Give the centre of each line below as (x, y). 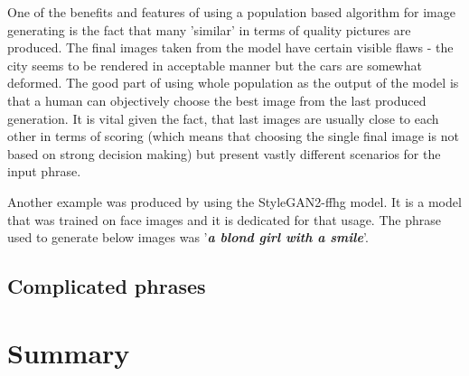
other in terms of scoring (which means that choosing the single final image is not (233, 136)
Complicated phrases (107, 286)
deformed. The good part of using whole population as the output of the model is (233, 83)
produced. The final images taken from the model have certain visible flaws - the (230, 47)
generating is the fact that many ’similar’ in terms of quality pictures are (209, 29)
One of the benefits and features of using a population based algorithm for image (231, 12)
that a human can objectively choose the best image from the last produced (217, 100)
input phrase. (44, 171)
